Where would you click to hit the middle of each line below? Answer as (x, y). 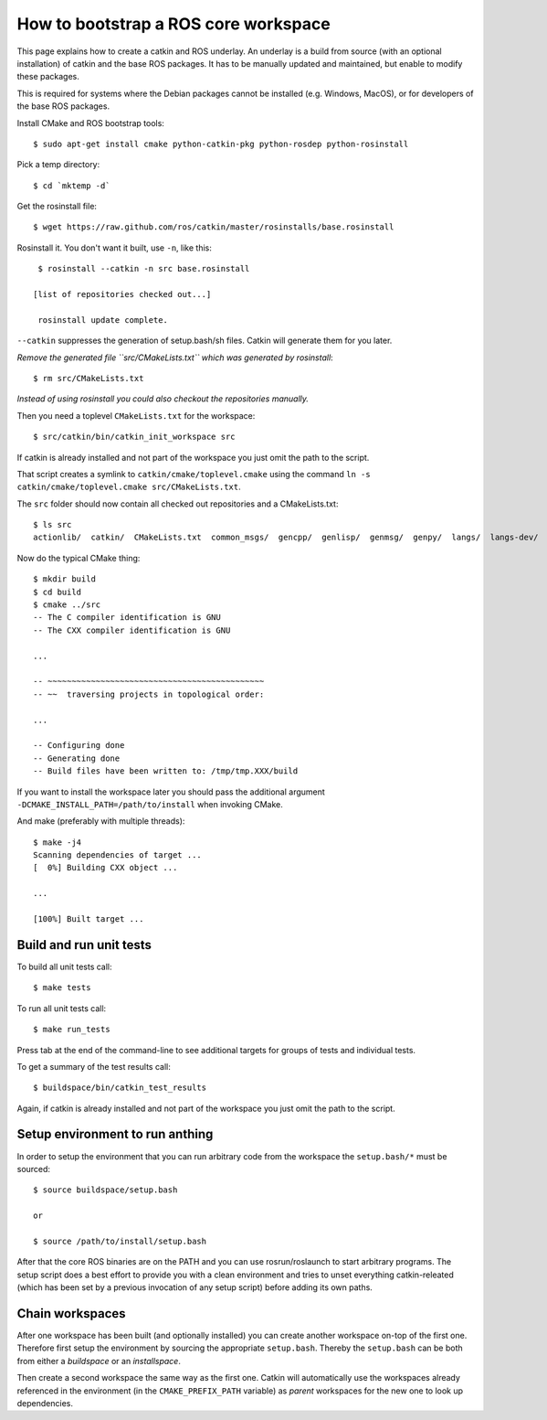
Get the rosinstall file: (57, 207)
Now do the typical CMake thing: (79, 558)
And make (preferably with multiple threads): (101, 821)
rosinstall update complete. (103, 320)
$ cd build (58, 592)
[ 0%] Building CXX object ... (105, 868)
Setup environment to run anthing (115, 1134)
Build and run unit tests (84, 945)
